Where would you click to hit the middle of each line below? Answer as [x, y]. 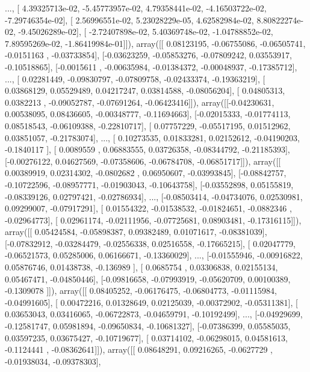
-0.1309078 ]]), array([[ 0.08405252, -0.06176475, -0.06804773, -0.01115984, [141, 291]
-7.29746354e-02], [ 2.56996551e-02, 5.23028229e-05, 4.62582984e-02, [129, 20]
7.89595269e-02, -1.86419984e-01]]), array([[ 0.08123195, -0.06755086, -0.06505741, [155, 43]
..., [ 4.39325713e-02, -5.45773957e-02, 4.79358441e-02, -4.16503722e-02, [136, 8]
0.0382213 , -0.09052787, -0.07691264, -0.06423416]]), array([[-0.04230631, [140, 102]
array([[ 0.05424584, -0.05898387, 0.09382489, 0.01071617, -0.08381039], [136, 232]
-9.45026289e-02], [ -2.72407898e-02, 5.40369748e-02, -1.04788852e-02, [146, 32]
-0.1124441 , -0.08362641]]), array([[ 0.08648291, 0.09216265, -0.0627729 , [139, 349]
